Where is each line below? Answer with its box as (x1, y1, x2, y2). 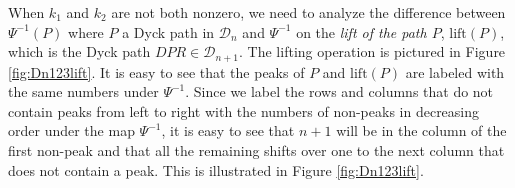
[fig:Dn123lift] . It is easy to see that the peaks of (8, 61, 305, 82)
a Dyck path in (122, 21, 215, 42)
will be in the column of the (336, 120, 507, 141)
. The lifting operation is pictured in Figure (239, 41, 506, 62)
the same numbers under (8, 81, 159, 102)
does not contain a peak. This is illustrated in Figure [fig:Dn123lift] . (8, 159, 424, 180)
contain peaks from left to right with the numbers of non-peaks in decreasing (8, 100, 480, 121)
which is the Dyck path (8, 41, 151, 62)
